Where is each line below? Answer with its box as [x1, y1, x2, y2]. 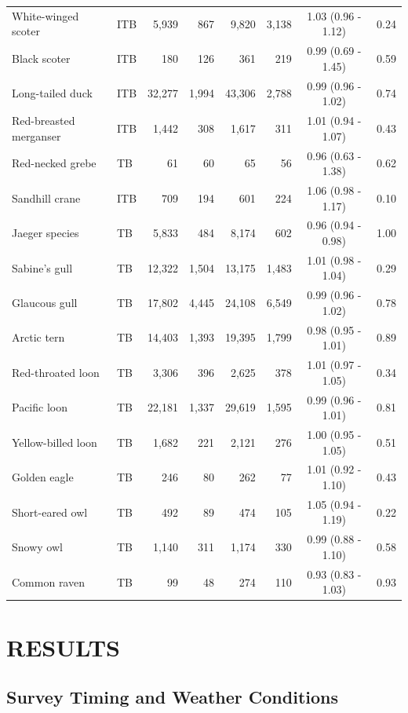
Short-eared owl [12, 503, 88, 520]
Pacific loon [12, 399, 67, 415]
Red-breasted [12, 112, 75, 129]
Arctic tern [12, 329, 65, 346]
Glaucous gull [12, 294, 78, 311]
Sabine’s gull [12, 259, 73, 276]
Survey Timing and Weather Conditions [6, 685, 339, 709]
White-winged [12, 7, 79, 24]
